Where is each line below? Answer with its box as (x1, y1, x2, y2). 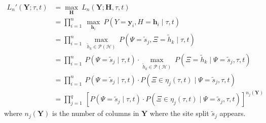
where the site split (149, 108, 209, 118)
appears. (219, 108, 246, 118)
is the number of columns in (52, 108, 139, 118)
